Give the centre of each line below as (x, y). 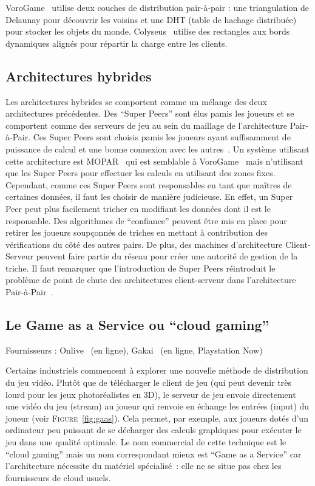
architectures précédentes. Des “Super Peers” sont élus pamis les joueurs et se (150, 113)
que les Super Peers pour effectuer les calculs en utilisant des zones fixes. (141, 173)
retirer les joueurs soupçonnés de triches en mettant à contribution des (137, 232)
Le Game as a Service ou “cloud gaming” (137, 325)
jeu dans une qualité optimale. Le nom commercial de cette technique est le (146, 442)
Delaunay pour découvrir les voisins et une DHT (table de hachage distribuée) (151, 19)
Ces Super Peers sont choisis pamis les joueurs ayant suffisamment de (162, 137)
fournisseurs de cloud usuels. (58, 477)
